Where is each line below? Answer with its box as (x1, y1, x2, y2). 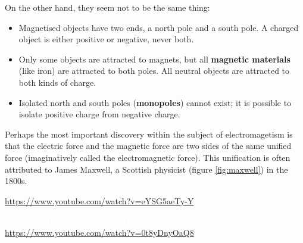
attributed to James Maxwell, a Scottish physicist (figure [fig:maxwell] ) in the (5, 163, 288, 175)
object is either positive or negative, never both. (18, 33, 194, 45)
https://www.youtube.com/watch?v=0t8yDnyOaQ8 (5, 226, 194, 238)
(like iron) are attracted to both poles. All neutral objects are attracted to (18, 64, 290, 77)
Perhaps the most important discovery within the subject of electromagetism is (5, 127, 293, 140)
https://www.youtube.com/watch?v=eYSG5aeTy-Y (5, 194, 194, 207)
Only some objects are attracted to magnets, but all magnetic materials (18, 52, 290, 65)
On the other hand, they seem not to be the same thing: (5, 1, 210, 13)
